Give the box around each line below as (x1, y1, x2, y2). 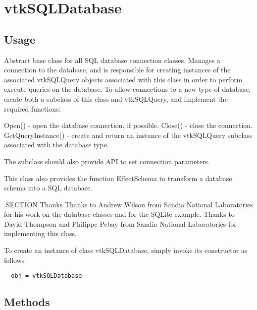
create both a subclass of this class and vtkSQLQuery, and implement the (4, 93, 228, 104)
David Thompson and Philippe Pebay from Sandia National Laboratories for (4, 218, 237, 229)
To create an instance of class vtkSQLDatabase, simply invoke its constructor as (4, 245, 248, 255)
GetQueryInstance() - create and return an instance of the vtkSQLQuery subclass (4, 129, 253, 140)
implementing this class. (4, 228, 77, 239)
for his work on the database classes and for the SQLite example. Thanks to (4, 209, 235, 219)
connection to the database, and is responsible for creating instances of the (4, 64, 231, 75)
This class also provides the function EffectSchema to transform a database (4, 173, 232, 183)
